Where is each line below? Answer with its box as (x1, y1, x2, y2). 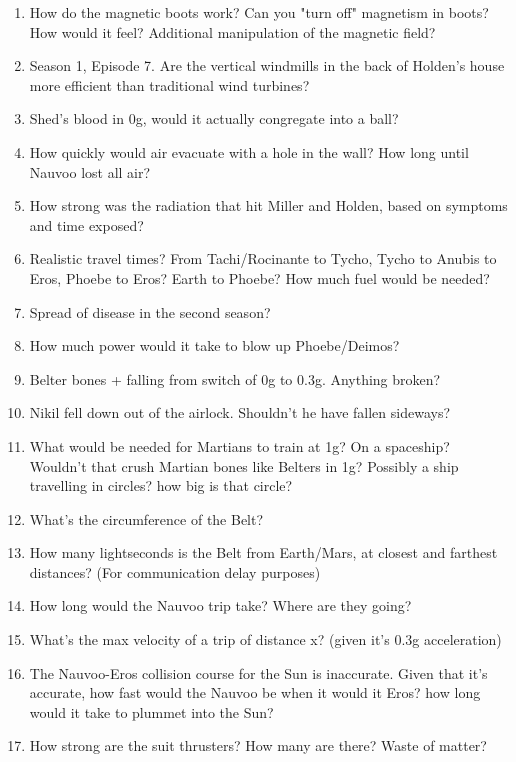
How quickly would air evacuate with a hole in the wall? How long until (29, 141, 469, 162)
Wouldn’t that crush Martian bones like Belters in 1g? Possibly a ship (29, 455, 459, 476)
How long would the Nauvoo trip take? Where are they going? (29, 595, 412, 616)
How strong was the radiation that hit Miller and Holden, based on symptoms (29, 195, 508, 216)
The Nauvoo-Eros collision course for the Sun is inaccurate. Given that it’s (29, 662, 488, 683)
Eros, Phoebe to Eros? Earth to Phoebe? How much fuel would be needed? (29, 267, 490, 288)
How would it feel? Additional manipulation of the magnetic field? (29, 21, 436, 42)
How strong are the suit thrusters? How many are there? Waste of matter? (29, 735, 487, 756)
